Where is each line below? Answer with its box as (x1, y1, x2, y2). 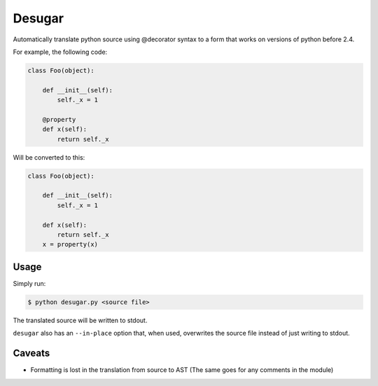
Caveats (13, 347, 50, 359)
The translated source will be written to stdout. (13, 316, 148, 324)
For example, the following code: (13, 48, 108, 56)
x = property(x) (42, 240, 98, 249)
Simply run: (13, 279, 46, 287)
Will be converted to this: (13, 153, 85, 161)
